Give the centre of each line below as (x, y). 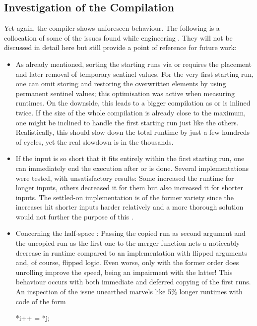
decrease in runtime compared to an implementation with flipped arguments (131, 252)
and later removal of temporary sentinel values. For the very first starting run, (135, 74)
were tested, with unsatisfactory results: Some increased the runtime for (125, 178)
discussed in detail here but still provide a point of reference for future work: (120, 47)
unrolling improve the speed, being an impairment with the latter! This (124, 272)
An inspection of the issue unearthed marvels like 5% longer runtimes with (129, 292)
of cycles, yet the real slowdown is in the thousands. (95, 141)
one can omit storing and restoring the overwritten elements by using (121, 83)
